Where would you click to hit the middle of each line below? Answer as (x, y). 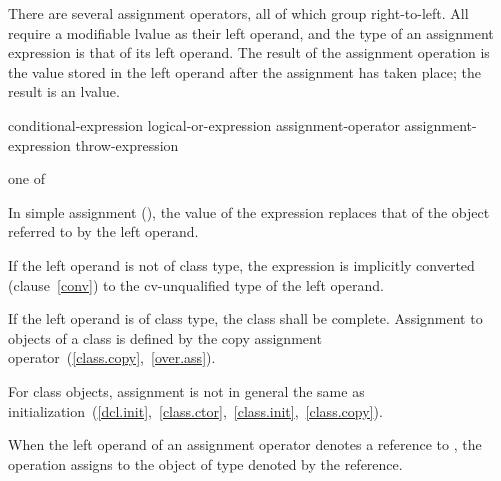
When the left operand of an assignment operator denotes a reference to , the (245, 444)
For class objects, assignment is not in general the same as (186, 390)
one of (26, 178)
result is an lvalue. (64, 91)
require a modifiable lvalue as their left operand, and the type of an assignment (251, 32)
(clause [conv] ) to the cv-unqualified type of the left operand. (196, 284)
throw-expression (127, 144)
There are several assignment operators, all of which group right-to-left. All (238, 13)
